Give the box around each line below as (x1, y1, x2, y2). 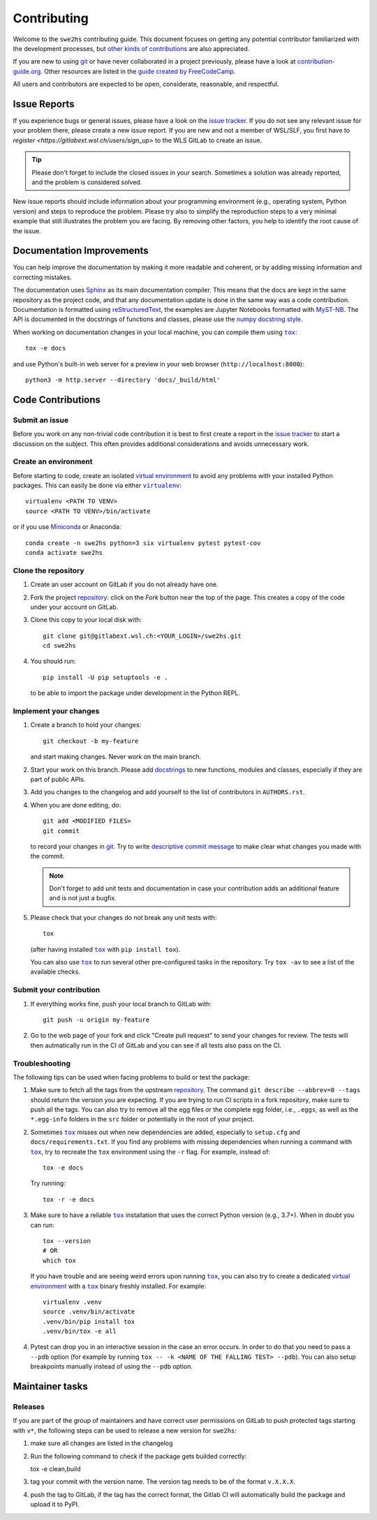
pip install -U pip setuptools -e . (43, 673, 168, 681)
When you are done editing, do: (30, 800, 121, 809)
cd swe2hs (43, 642, 76, 650)
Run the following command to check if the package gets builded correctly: (30, 1452, 247, 1460)
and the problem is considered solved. (31, 178, 142, 186)
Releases (13, 1402, 45, 1412)
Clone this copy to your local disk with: (30, 616, 142, 624)
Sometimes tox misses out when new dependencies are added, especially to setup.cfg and (30, 1128, 300, 1136)
